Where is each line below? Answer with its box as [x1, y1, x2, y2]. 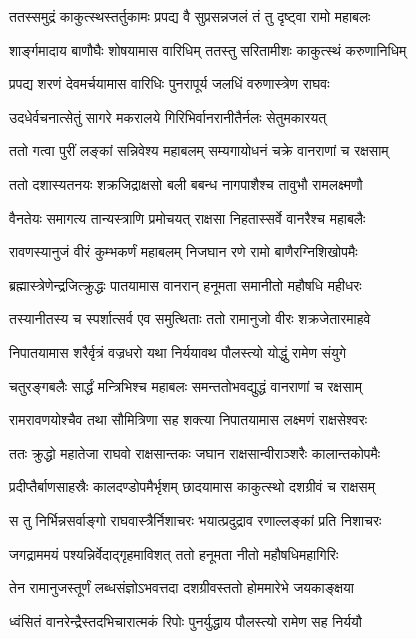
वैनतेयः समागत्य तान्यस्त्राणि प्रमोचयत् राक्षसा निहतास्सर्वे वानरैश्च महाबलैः [9, 207, 366, 228]
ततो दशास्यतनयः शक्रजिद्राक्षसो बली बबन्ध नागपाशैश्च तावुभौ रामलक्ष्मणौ [9, 173, 363, 194]
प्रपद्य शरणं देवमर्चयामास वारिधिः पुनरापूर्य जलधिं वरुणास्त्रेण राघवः [9, 73, 330, 94]
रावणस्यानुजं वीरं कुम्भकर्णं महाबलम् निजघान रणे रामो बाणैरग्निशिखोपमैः [9, 241, 358, 262]
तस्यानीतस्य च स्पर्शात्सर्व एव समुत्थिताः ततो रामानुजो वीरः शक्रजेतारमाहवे [9, 308, 371, 329]
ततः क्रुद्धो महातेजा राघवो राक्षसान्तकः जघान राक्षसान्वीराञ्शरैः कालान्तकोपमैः [9, 442, 381, 463]
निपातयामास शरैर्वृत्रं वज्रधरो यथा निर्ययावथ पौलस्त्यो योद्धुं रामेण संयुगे [9, 341, 347, 362]
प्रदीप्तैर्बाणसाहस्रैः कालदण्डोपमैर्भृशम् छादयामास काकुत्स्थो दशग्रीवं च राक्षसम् [9, 476, 375, 497]
